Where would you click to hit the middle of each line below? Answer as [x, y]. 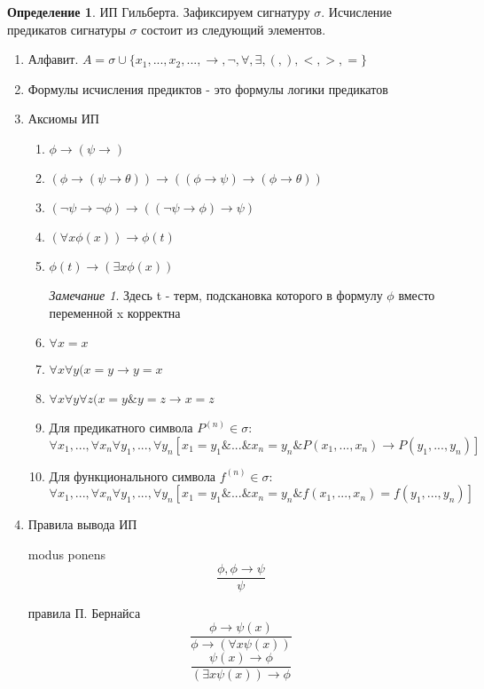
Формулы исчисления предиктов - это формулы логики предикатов [208, 88]
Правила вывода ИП [82, 524]
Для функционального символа [133, 475]
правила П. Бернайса [84, 612]
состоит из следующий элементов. [234, 29]
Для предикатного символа [121, 428]
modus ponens [67, 554]
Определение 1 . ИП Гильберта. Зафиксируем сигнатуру [159, 12]
